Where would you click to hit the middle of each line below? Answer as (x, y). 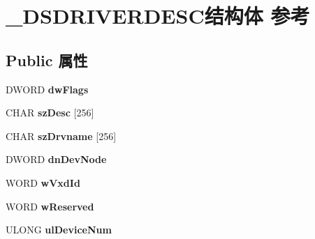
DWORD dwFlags (47, 89)
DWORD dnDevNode (56, 159)
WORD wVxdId (43, 182)
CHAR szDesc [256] (50, 113)
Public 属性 (47, 60)
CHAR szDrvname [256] (61, 136)
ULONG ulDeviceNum (59, 230)
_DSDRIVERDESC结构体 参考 (158, 16)
